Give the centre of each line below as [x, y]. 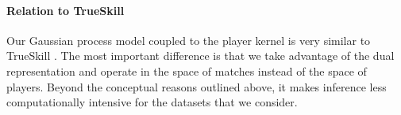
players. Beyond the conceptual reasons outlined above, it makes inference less [197, 86]
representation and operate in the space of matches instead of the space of [187, 70]
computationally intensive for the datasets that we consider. [152, 102]
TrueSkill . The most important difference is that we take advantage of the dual [200, 56]
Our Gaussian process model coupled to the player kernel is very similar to [189, 40]
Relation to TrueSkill [66, 10]
